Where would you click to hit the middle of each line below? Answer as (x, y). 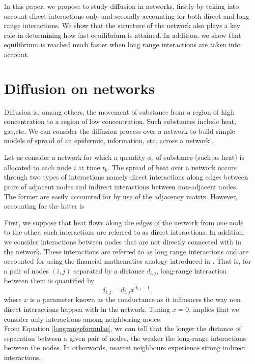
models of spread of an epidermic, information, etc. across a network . (109, 140)
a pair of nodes (27, 270)
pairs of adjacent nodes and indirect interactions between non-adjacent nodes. (121, 187)
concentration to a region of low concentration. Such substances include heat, (120, 121)
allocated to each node (38, 167)
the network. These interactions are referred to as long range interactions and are (126, 251)
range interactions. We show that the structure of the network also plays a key (122, 25)
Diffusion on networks (80, 88)
